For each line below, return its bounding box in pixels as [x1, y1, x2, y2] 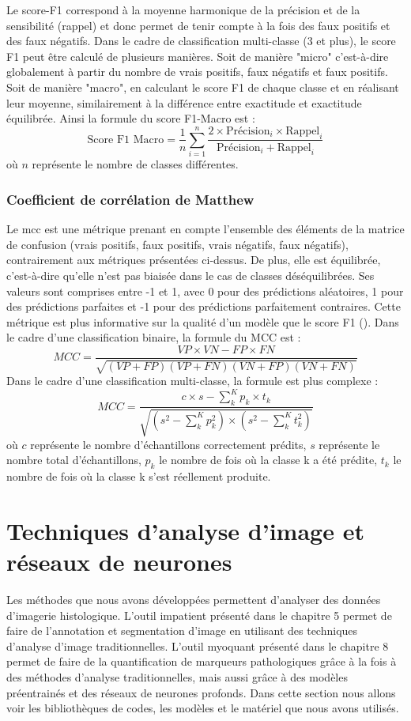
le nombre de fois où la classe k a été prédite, [159, 451, 378, 468]
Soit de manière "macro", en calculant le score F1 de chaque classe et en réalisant [6, 78, 399, 95]
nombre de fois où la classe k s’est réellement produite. [6, 468, 271, 485]
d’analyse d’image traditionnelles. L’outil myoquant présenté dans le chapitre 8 [6, 637, 389, 654]
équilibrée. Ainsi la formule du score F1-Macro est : [6, 110, 255, 126]
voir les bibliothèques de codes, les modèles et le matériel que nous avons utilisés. [6, 700, 399, 716]
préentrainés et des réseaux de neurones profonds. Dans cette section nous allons [6, 684, 396, 700]
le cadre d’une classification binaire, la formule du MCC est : [6, 329, 301, 345]
